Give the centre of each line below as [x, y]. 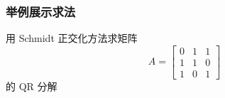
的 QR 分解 [32, 86]
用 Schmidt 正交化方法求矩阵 [72, 38]
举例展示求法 [41, 11]
